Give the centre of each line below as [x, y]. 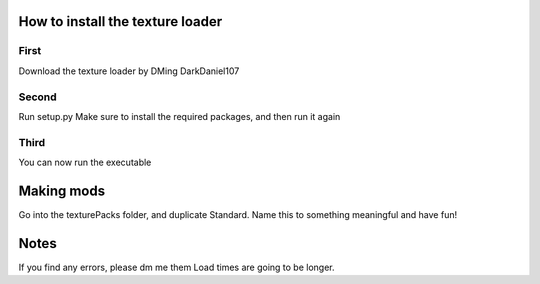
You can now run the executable [85, 162]
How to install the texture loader [120, 21]
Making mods [61, 190]
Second [37, 97]
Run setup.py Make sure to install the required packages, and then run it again [179, 116]
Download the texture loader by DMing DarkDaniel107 [129, 71]
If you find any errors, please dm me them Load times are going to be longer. [176, 267]
